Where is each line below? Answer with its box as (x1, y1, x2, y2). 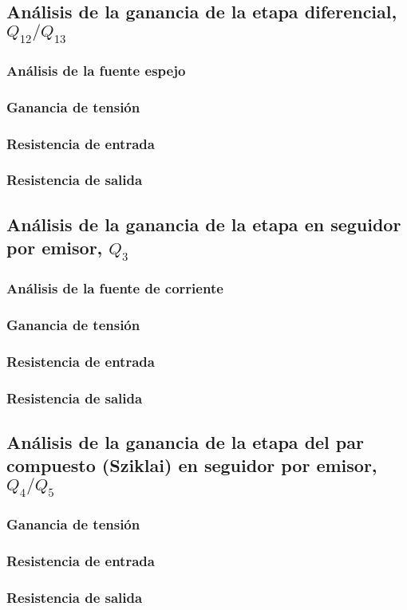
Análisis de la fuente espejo (6, 60, 186, 80)
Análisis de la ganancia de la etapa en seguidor (6, 211, 401, 236)
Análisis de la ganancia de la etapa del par (6, 430, 364, 455)
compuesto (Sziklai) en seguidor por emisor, (6, 453, 377, 478)
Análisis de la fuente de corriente (6, 278, 223, 298)
